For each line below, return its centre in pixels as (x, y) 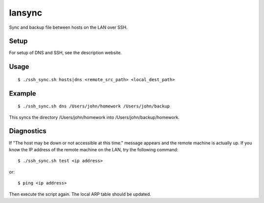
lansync (26, 13)
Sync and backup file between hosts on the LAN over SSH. (68, 27)
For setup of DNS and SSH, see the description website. (66, 53)
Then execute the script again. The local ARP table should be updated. (80, 194)
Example (22, 93)
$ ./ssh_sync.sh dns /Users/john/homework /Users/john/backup (94, 106)
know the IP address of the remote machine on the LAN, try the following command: (94, 149)
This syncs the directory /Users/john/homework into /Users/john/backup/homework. (94, 117)
